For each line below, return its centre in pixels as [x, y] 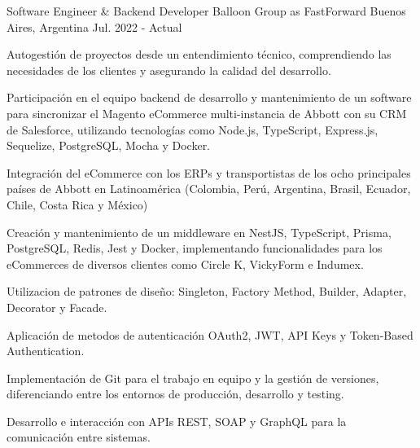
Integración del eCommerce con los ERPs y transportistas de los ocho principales [209, 172]
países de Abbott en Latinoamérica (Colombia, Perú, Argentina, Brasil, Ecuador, [209, 189]
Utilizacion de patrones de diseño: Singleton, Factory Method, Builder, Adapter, [207, 291]
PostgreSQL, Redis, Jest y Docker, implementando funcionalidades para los [195, 248]
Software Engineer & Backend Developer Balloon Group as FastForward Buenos [206, 11]
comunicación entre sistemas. [79, 437]
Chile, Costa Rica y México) [77, 204]
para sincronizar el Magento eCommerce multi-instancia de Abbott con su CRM [207, 113]
